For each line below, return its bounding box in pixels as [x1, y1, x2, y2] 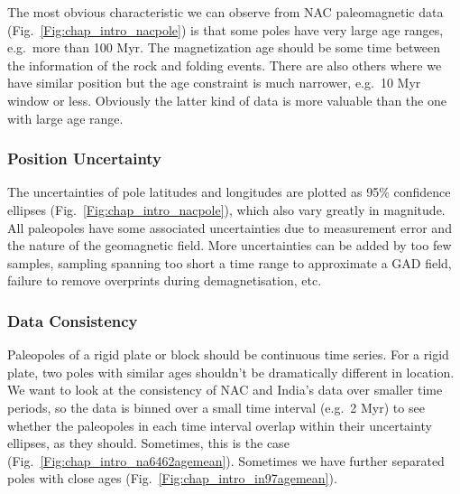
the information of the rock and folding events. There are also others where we [7, 55, 442, 74]
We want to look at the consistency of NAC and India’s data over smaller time [7, 380, 443, 399]
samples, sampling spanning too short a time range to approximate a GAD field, [7, 253, 452, 272]
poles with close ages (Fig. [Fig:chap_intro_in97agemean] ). [7, 469, 337, 488]
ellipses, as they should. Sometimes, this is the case [7, 433, 290, 452]
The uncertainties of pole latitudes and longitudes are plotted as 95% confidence [7, 182, 451, 201]
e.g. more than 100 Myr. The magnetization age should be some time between [7, 38, 441, 57]
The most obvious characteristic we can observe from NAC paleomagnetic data [7, 3, 444, 21]
